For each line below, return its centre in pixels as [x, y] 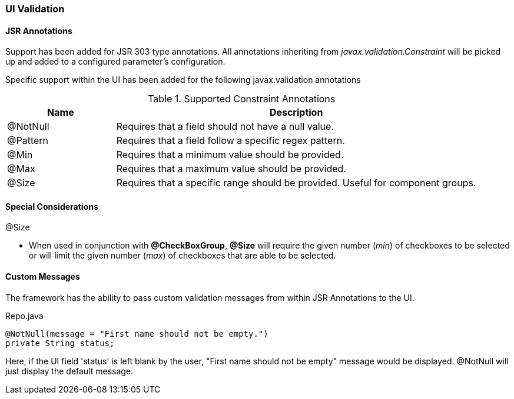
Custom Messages [43, 277]
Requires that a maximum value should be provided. [231, 169]
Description [296, 113]
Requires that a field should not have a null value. [225, 127]
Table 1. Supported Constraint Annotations [242, 99]
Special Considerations [52, 206]
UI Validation [35, 9]
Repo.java [24, 316]
